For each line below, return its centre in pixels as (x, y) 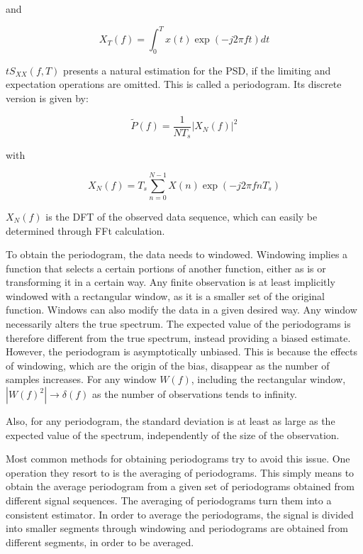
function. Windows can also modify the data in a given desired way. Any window (181, 310)
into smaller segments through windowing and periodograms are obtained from (177, 528)
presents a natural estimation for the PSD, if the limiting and (197, 70)
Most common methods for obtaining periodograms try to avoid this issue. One (178, 459)
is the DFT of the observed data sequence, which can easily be (181, 216)
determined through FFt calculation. (85, 230)
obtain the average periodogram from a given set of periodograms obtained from (180, 486)
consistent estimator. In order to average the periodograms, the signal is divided (180, 514)
